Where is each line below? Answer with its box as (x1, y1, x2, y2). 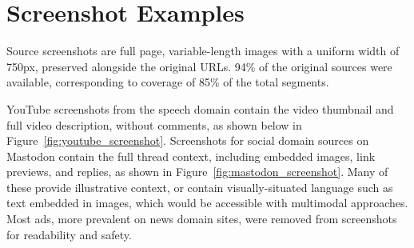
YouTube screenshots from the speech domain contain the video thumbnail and (6, 100, 394, 117)
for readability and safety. (6, 226, 132, 242)
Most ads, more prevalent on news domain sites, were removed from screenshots (6, 210, 397, 227)
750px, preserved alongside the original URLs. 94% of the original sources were (6, 58, 392, 74)
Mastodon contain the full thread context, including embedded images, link (6, 147, 376, 164)
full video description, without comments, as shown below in (6, 116, 302, 133)
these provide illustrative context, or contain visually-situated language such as (6, 178, 393, 195)
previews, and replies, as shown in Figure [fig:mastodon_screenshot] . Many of (6, 163, 388, 180)
